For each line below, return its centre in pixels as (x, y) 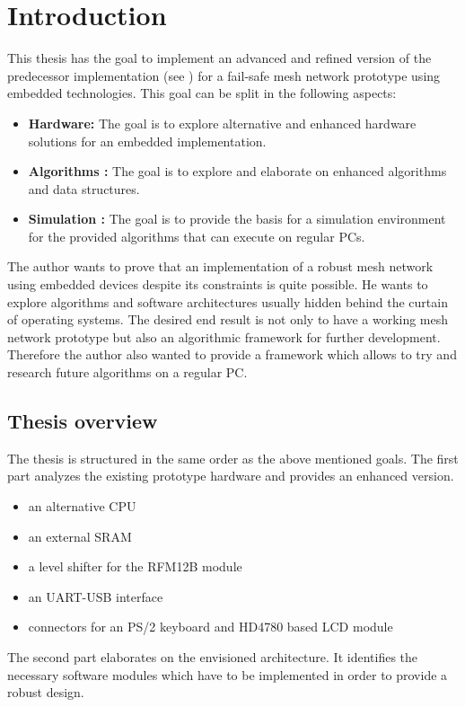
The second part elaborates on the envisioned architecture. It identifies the (213, 656)
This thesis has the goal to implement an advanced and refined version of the (219, 58)
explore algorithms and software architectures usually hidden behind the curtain (228, 301)
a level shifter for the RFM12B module (135, 566)
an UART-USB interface (96, 596)
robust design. (46, 692)
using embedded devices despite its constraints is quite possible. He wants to (218, 284)
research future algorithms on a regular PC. (127, 372)
